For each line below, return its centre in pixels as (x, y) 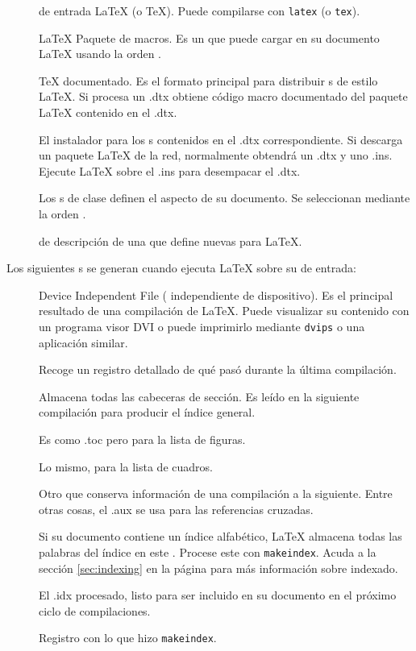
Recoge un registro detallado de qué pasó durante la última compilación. (218, 369)
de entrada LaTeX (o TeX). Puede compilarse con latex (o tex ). (200, 10)
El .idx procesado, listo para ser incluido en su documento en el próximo (218, 595)
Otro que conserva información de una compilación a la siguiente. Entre (216, 493)
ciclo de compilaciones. (95, 610)
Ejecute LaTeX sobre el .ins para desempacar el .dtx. (170, 170)
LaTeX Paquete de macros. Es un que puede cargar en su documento (209, 37)
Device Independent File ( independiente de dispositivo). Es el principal (216, 294)
